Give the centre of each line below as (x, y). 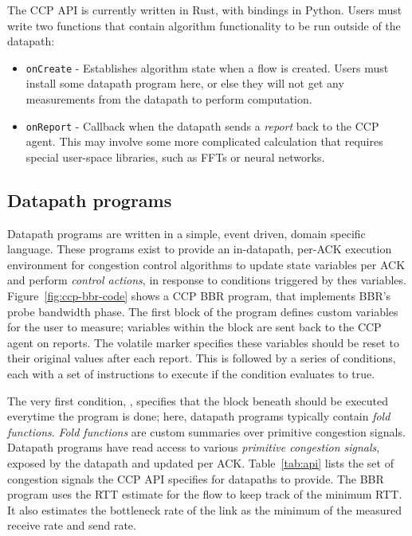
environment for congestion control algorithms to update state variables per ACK (206, 264)
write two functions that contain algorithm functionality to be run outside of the (204, 25)
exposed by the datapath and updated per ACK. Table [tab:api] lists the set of (200, 462)
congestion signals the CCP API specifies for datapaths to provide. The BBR (196, 478)
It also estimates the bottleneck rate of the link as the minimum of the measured (205, 509)
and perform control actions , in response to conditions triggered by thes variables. (207, 280)
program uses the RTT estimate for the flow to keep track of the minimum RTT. (205, 494)
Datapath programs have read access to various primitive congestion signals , (194, 447)
